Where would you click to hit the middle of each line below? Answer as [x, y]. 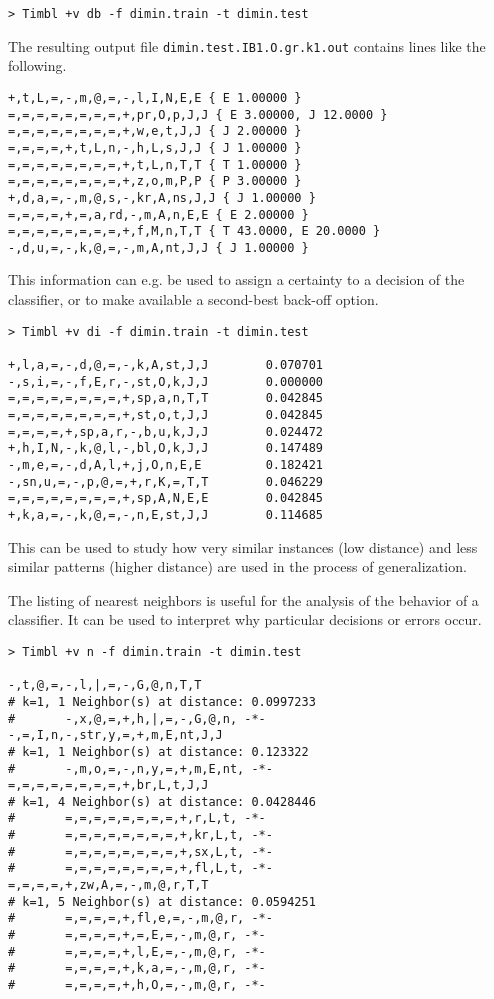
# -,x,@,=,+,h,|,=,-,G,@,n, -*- [137, 718]
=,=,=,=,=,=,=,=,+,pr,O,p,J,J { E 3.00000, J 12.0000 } [198, 114]
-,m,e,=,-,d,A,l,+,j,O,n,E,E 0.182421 [165, 464]
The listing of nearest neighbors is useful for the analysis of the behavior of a [243, 599]
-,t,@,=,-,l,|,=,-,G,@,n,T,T [105, 685]
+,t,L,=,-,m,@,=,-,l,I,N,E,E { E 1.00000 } [155, 97]
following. [37, 65]
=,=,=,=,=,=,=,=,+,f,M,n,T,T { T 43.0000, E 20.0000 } [194, 231]
